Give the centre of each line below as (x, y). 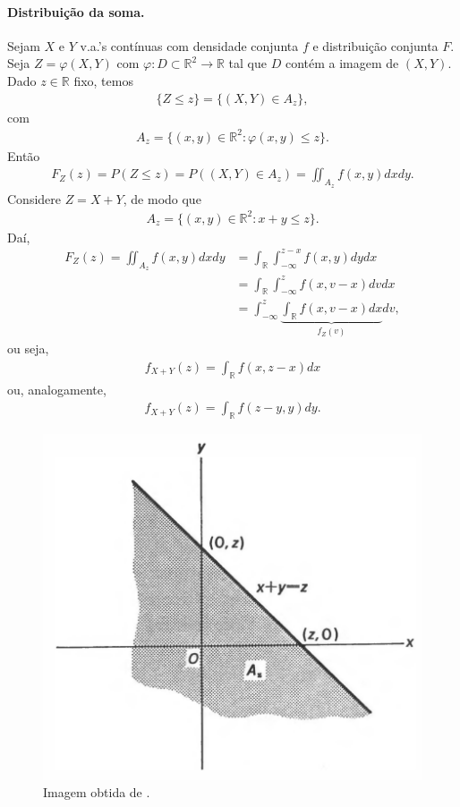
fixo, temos (103, 80)
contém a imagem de (342, 63)
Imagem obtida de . (97, 792)
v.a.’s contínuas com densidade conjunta (189, 45)
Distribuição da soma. (76, 11)
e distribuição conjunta (375, 45)
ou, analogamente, (57, 389)
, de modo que (162, 198)
